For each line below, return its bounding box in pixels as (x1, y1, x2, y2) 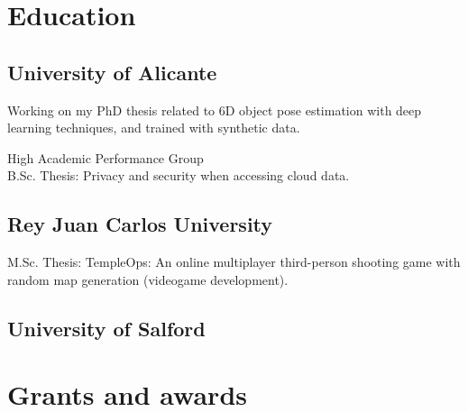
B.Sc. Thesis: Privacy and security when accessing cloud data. (7, 166, 350, 185)
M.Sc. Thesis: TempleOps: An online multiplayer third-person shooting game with (7, 252, 461, 271)
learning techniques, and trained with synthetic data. (7, 118, 300, 137)
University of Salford (7, 314, 206, 342)
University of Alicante (7, 58, 217, 86)
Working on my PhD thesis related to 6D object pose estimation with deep (7, 100, 422, 119)
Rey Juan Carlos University (7, 210, 273, 238)
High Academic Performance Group (7, 148, 204, 167)
